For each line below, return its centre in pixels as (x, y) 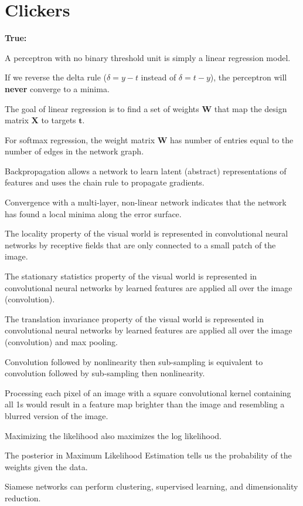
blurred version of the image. (57, 415)
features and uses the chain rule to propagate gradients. (105, 182)
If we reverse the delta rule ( (56, 77)
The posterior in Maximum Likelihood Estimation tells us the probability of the (148, 455)
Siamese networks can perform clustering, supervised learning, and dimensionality (151, 486)
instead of (159, 77)
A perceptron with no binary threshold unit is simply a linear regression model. (148, 57)
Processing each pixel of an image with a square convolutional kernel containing (148, 392)
